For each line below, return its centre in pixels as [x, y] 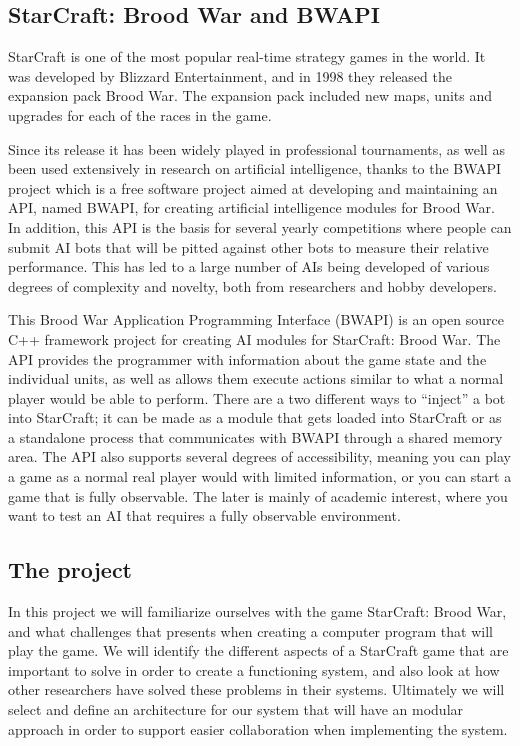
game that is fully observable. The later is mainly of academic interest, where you [258, 495]
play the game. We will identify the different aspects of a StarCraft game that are [258, 650]
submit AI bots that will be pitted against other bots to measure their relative [248, 246]
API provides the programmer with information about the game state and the [247, 358]
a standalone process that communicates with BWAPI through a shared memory [255, 436]
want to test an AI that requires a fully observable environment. [204, 515]
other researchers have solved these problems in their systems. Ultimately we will [256, 689]
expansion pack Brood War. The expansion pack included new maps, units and [250, 95]
